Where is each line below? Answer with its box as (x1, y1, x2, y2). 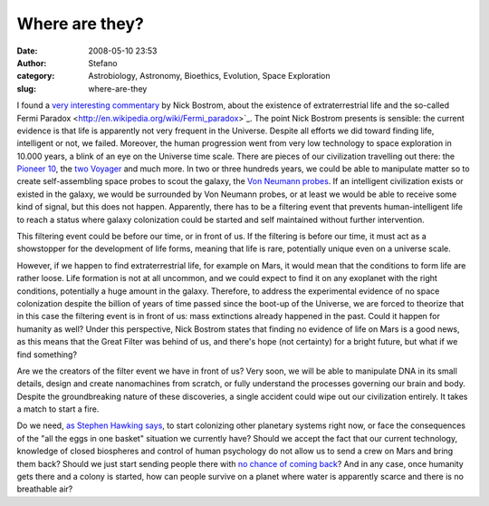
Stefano (88, 57, 118, 68)
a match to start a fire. (16, 404, 100, 414)
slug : (16, 83, 36, 94)
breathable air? (16, 483, 73, 494)
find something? (16, 349, 77, 360)
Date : (16, 45, 38, 56)
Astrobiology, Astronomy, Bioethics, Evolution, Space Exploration (88, 71, 331, 82)
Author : (16, 57, 47, 68)
